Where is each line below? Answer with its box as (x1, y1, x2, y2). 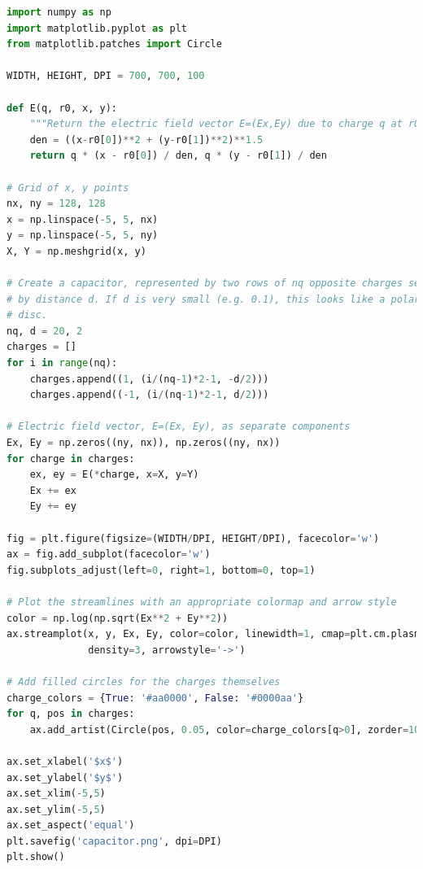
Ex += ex (29, 484, 76, 496)
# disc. (7, 309, 48, 321)
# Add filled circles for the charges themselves (7, 675, 281, 688)
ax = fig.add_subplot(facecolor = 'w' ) (7, 548, 211, 561)
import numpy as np (7, 7, 111, 18)
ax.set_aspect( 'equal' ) (7, 819, 135, 832)
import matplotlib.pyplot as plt (7, 22, 187, 34)
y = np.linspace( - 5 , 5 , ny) (7, 229, 159, 242)
